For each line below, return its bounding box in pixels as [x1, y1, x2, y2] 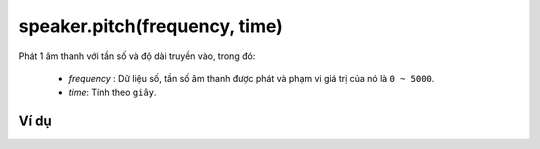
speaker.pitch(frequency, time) [18, 15, 284, 37]
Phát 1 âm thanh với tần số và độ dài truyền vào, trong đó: [18, 50, 256, 62]
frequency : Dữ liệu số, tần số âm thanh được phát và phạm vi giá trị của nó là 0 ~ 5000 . [68, 72, 435, 84]
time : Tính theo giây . [68, 86, 157, 99]
